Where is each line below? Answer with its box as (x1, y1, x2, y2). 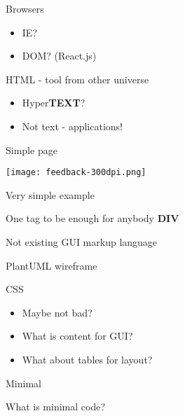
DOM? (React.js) (22, 48, 97, 63)
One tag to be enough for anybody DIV (6, 211, 179, 226)
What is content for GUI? (22, 328, 133, 343)
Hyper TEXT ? (22, 95, 85, 110)
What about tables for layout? (22, 352, 153, 366)
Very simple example (6, 187, 95, 202)
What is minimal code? (6, 399, 106, 414)
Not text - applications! (22, 118, 123, 133)
